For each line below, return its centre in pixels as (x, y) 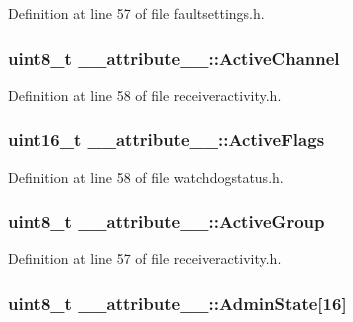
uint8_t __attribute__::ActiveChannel (174, 57)
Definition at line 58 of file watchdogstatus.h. (146, 176)
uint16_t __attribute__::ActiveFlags (166, 139)
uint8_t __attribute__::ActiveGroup (166, 221)
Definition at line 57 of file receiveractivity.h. (145, 258)
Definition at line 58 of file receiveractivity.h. (145, 94)
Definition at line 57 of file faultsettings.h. (136, 13)
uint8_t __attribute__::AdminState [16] (177, 302)
